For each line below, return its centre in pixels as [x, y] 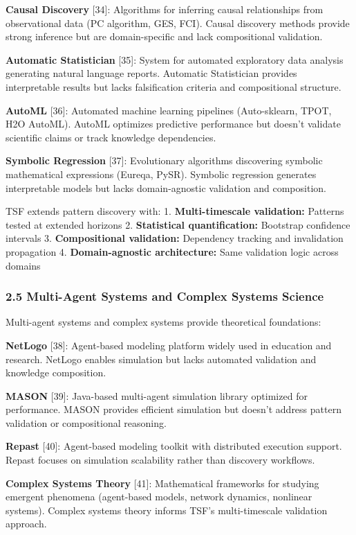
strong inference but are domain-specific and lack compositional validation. [164, 36]
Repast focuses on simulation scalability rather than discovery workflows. [160, 460]
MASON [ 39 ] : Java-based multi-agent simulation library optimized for [157, 395]
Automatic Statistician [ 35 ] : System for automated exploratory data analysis [175, 59]
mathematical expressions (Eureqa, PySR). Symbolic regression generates [161, 174]
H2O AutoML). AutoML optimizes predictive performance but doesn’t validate [173, 124]
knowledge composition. [56, 372]
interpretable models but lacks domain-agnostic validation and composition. [166, 187]
